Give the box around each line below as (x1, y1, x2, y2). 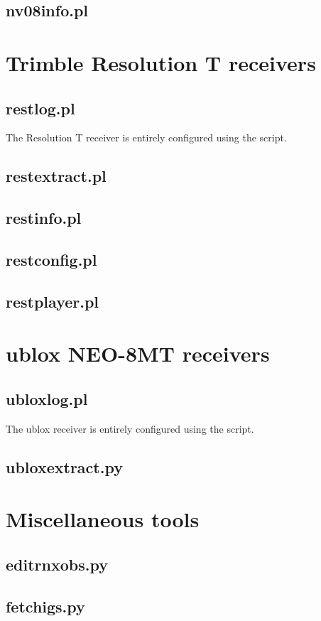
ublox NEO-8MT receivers (6, 339, 270, 368)
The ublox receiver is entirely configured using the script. (6, 421, 254, 436)
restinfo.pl (6, 207, 82, 229)
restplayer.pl (6, 290, 99, 312)
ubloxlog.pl (6, 387, 88, 409)
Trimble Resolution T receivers (6, 48, 316, 77)
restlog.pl (6, 97, 75, 119)
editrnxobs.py (6, 553, 108, 575)
